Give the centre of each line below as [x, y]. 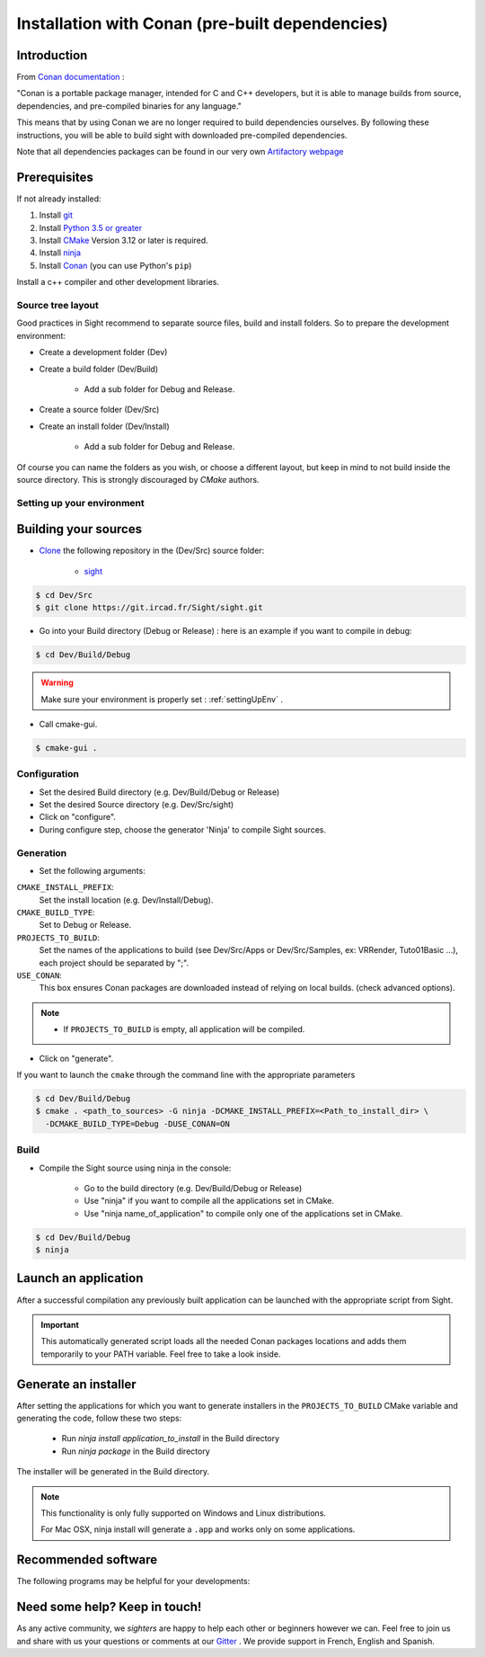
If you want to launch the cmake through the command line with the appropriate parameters [186, 1075]
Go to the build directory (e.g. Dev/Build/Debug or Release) [193, 1188]
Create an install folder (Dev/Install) [104, 426]
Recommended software [87, 1560]
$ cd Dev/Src [64, 595]
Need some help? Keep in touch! [109, 1607]
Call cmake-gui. [68, 724]
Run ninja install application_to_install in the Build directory [171, 1439]
